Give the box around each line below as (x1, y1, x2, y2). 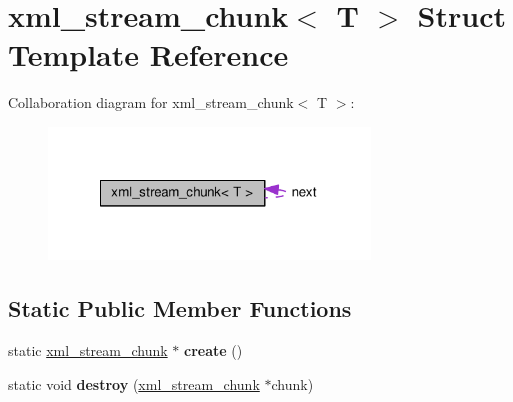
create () (183, 340, 243, 361)
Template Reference (8, 34, 289, 75)
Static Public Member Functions (8, 293, 352, 324)
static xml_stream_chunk (8, 340, 168, 361)
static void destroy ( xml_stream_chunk (8, 373, 260, 394)
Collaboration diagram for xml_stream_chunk (8, 92, 294, 113)
